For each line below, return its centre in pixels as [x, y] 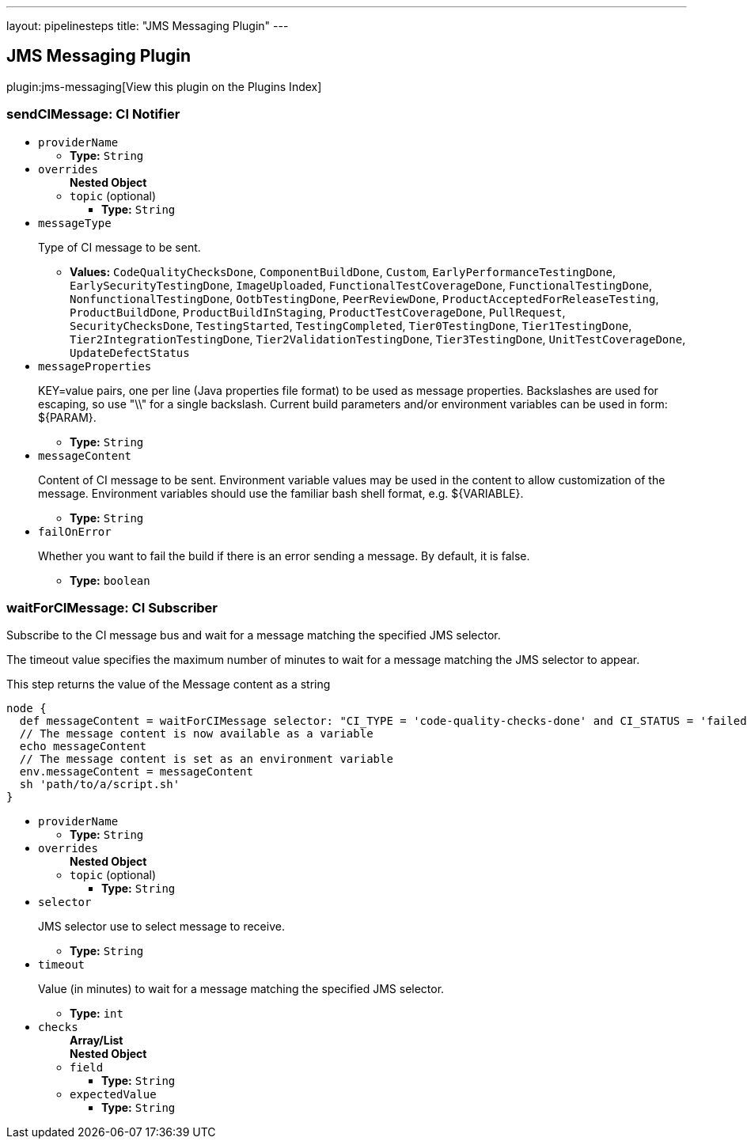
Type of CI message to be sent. [119, 247]
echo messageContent [83, 747]
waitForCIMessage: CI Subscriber [112, 607]
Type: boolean [110, 580]
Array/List [97, 1041]
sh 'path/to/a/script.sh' [100, 785]
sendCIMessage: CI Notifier [93, 114]
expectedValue [113, 1095]
